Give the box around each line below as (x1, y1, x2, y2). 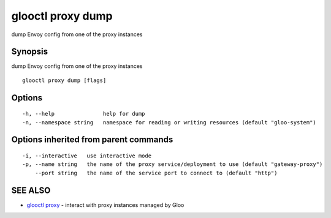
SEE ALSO (11, 185, 51, 195)
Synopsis (11, 47, 48, 57)
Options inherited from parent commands (11, 135, 173, 145)
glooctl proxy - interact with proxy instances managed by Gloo (26, 201, 185, 208)
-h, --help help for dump (22, 110, 145, 118)
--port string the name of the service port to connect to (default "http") (34, 169, 278, 176)
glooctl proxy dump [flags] (22, 77, 107, 84)
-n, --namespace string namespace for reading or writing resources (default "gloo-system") (22, 119, 317, 126)
